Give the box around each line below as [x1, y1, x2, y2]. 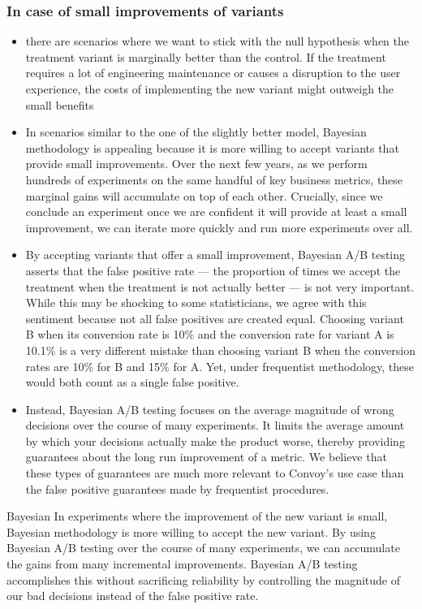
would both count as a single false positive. [25, 374, 239, 391]
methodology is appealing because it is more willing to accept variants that [25, 139, 399, 156]
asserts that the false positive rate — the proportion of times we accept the [25, 261, 401, 279]
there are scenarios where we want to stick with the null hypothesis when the [25, 32, 410, 50]
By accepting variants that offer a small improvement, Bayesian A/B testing [25, 246, 406, 263]
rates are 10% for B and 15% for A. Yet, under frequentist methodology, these [25, 357, 415, 374]
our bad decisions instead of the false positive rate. [6, 587, 259, 604]
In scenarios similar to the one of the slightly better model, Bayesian [25, 123, 367, 140]
